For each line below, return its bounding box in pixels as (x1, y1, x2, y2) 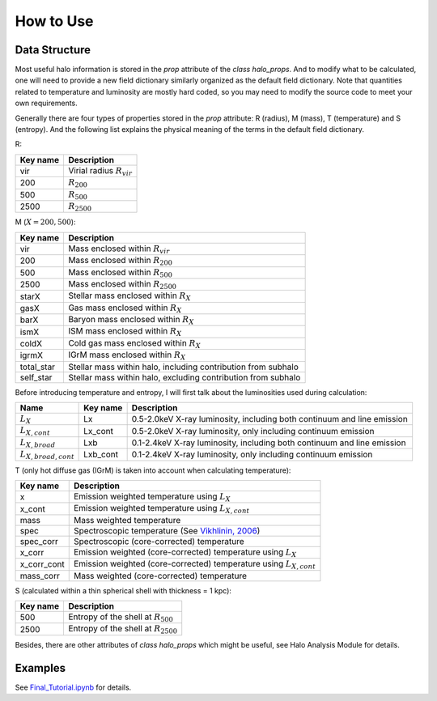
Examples (15, 661, 66, 675)
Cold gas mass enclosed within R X (68, 337, 202, 350)
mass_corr (19, 570, 60, 581)
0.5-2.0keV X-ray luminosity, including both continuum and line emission (131, 414, 408, 425)
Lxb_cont (83, 449, 119, 461)
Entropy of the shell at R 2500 (68, 623, 178, 635)
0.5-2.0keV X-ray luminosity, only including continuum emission (131, 425, 375, 436)
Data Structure (15, 43, 91, 57)
